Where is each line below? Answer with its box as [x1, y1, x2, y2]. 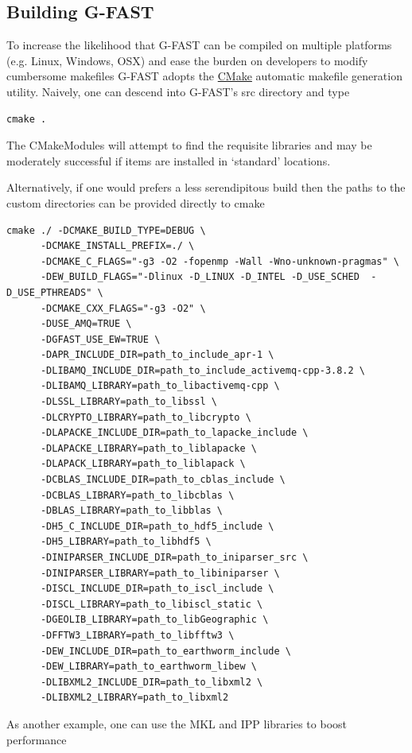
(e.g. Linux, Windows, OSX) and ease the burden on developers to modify [6, 52, 368, 68]
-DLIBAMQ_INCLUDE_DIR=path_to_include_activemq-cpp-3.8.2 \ [40, 364, 366, 376]
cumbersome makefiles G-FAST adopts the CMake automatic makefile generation [6, 68, 402, 84]
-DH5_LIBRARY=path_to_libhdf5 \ [40, 536, 212, 548]
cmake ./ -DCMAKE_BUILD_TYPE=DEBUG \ [6, 224, 206, 236]
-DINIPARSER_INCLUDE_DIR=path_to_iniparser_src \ [40, 552, 309, 564]
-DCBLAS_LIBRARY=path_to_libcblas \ [40, 489, 235, 501]
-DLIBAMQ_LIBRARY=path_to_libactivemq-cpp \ [40, 380, 280, 392]
